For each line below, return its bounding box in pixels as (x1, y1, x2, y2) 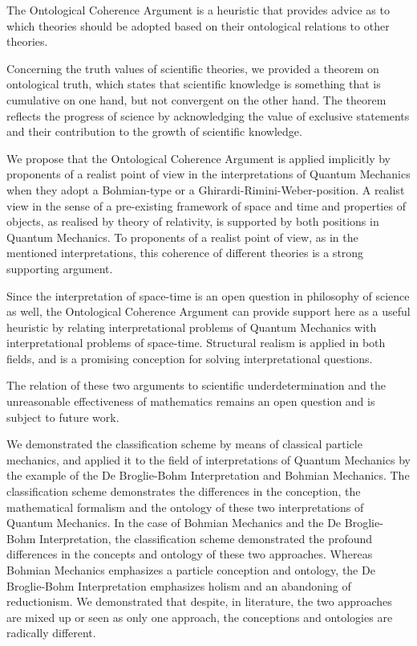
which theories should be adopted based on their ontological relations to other (6, 17, 390, 34)
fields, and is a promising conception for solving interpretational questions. (6, 350, 373, 366)
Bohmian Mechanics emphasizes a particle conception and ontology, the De (6, 562, 375, 578)
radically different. (6, 624, 96, 641)
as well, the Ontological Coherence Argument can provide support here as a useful (6, 303, 411, 320)
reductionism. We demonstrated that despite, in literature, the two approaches (6, 593, 392, 610)
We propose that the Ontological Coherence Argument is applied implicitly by (6, 149, 391, 166)
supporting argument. (6, 260, 113, 276)
